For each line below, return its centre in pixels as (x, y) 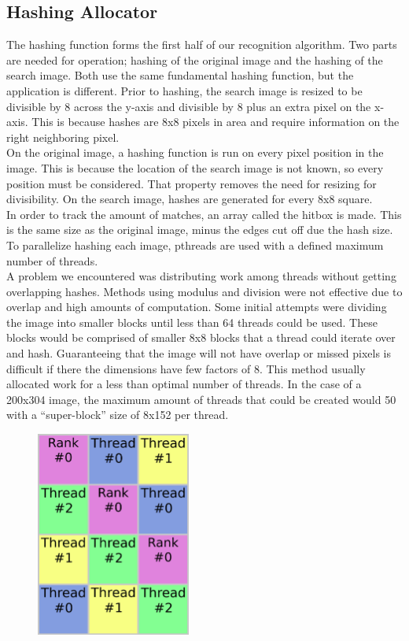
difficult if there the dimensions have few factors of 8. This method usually (186, 368)
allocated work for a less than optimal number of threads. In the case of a (184, 384)
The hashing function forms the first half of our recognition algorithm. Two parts (202, 44)
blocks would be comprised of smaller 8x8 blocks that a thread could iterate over (201, 337)
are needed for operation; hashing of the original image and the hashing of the (195, 59)
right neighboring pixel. (63, 137)
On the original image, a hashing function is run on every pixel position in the (195, 152)
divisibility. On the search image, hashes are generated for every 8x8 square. (190, 199)
